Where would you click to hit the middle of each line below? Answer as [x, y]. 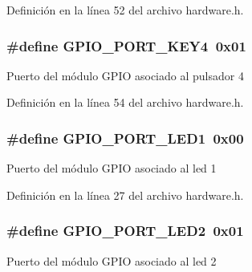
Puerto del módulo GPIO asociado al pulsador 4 [125, 75]
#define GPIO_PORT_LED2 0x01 [125, 231]
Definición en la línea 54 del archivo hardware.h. [125, 102]
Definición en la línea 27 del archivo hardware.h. [125, 195]
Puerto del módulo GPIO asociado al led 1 [112, 168]
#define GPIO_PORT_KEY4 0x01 [126, 45]
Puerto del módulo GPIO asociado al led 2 [112, 260]
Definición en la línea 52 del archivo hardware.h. [125, 10]
